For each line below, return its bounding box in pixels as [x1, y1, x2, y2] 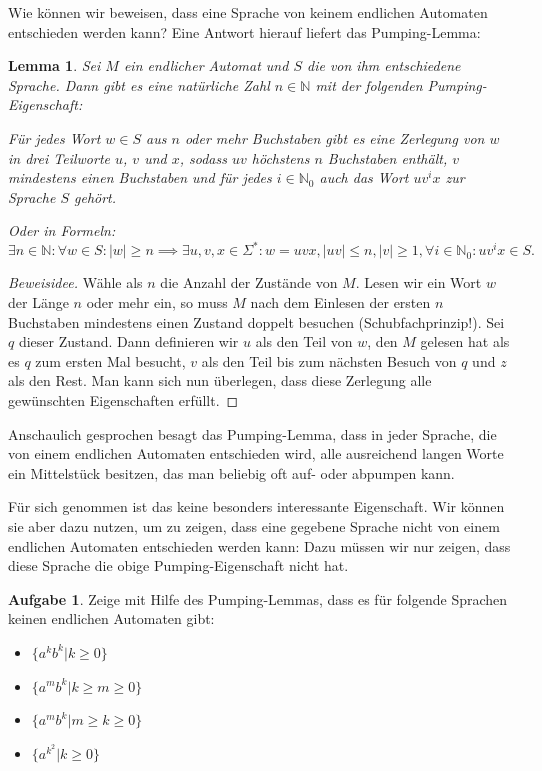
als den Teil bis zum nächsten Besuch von [201, 350, 457, 371]
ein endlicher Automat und [123, 55, 289, 76]
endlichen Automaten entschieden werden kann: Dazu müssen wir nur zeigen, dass [8, 535, 511, 556]
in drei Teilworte [8, 147, 110, 168]
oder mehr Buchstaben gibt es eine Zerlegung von [184, 127, 485, 148]
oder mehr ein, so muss [86, 292, 228, 313]
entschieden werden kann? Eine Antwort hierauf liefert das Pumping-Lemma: [8, 21, 481, 42]
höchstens [251, 147, 310, 168]
